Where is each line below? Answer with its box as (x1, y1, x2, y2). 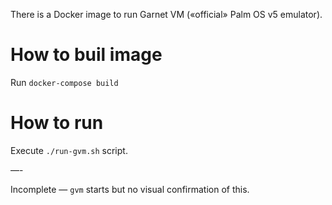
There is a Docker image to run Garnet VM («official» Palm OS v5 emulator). (10, 9, 323, 20)
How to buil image (10, 44, 163, 66)
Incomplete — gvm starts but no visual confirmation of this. (10, 183, 250, 195)
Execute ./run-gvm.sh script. (10, 144, 128, 156)
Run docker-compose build (10, 76, 119, 88)
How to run (10, 112, 104, 134)
